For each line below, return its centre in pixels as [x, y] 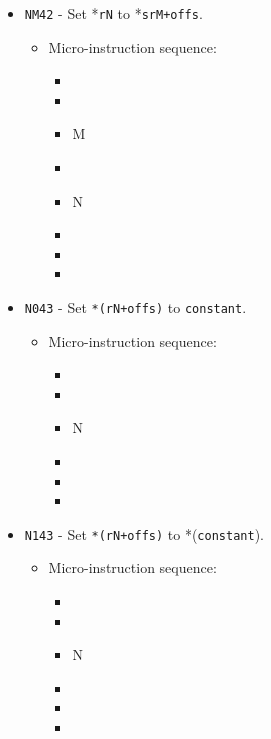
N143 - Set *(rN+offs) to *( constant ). [144, 533]
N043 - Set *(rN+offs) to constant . [135, 307]
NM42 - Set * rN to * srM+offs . [113, 13]
